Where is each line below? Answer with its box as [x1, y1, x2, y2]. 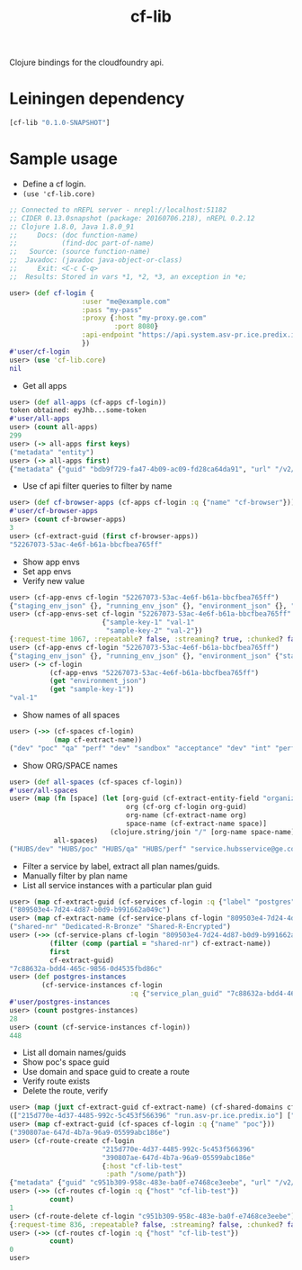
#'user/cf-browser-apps [9, 507, 99, 516]
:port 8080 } [113, 322, 159, 331]
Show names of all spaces [22, 709, 120, 721]
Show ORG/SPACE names [22, 760, 119, 770]
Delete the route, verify [22, 1085, 109, 1096]
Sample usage [9, 149, 119, 169]
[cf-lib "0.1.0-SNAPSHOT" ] [9, 119, 111, 128]
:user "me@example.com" [81, 297, 171, 306]
